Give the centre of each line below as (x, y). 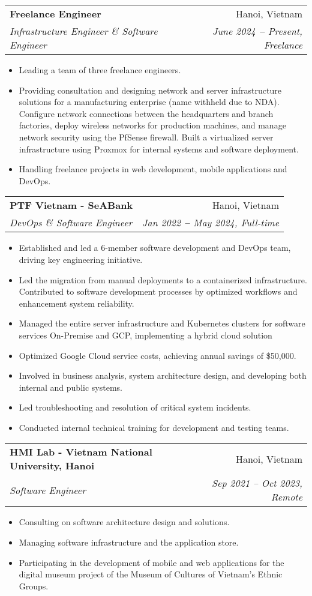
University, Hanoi (52, 466)
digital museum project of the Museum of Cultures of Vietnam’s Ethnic (151, 574)
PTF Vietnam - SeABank (71, 205)
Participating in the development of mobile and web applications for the (151, 562)
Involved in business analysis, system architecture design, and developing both (163, 375)
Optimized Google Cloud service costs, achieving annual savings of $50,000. (157, 355)
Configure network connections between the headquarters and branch (146, 113)
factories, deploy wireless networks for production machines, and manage (152, 125)
